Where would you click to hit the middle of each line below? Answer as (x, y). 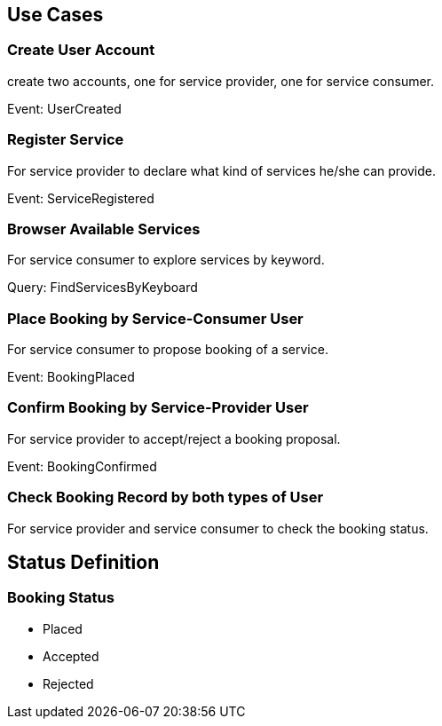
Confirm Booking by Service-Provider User (158, 408)
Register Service (66, 140)
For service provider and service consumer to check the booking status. (218, 528)
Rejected (68, 683)
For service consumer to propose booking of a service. (168, 350)
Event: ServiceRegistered (81, 198)
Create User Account (81, 50)
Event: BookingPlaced (71, 377)
